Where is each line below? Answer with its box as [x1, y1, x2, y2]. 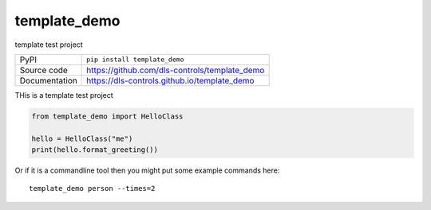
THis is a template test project [14, 90, 113, 99]
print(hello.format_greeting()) [31, 146, 159, 154]
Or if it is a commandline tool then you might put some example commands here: [14, 165, 280, 175]
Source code [19, 64, 68, 76]
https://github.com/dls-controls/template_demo [86, 64, 265, 76]
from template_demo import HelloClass [31, 111, 184, 121]
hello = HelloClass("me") [31, 134, 133, 143]
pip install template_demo [86, 56, 184, 64]
